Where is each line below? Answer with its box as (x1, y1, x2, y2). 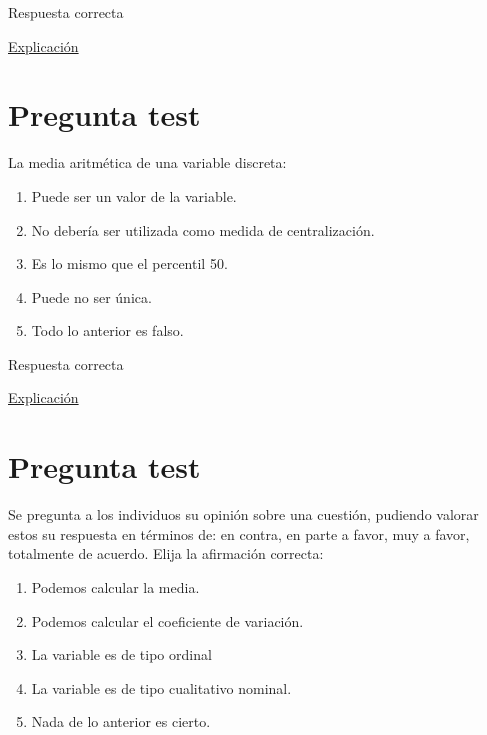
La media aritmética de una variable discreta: (8, 152, 287, 173)
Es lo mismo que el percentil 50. (31, 253, 228, 274)
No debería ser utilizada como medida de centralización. (31, 219, 375, 240)
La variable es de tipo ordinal (31, 644, 212, 665)
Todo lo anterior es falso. (31, 320, 184, 341)
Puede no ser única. (31, 286, 152, 307)
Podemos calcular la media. (31, 576, 200, 597)
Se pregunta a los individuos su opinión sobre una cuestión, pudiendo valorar (8, 504, 479, 525)
